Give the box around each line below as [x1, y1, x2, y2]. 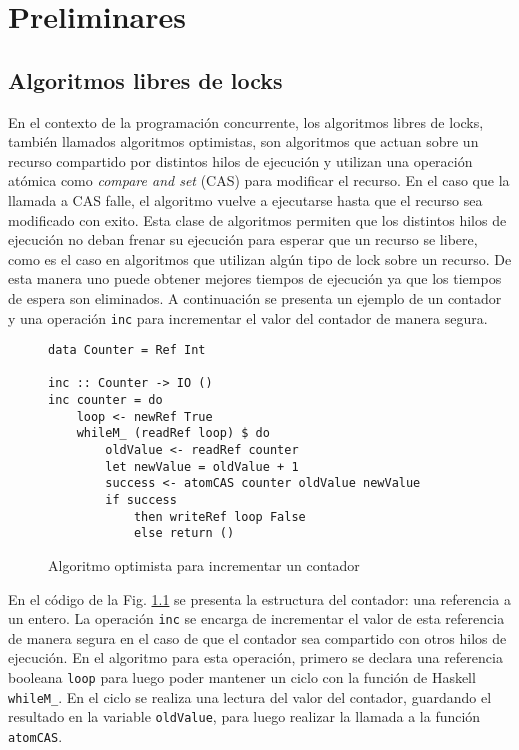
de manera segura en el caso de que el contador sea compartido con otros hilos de [8, 627, 507, 648]
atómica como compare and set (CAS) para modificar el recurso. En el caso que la [8, 170, 510, 191]
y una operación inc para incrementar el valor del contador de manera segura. [8, 307, 488, 328]
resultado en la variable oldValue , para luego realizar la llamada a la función [8, 706, 481, 727]
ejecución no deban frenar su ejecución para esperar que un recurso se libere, [8, 229, 478, 250]
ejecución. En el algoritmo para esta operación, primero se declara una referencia [8, 647, 503, 668]
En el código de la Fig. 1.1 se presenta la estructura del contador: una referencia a [8, 588, 511, 609]
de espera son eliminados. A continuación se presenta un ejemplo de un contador [8, 287, 502, 308]
